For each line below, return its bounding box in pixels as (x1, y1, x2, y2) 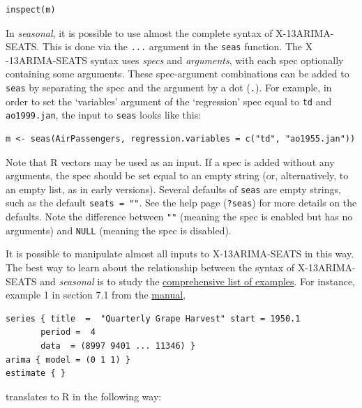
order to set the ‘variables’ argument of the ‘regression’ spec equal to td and (6, 93, 332, 108)
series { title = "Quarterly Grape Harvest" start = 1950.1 (6, 313, 301, 324)
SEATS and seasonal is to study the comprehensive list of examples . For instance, (6, 273, 355, 288)
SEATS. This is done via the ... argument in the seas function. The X (6, 39, 313, 54)
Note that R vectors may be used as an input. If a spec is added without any (6, 154, 335, 169)
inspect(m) (6, 5, 56, 15)
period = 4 (40, 327, 96, 338)
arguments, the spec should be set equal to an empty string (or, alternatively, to (6, 168, 349, 183)
